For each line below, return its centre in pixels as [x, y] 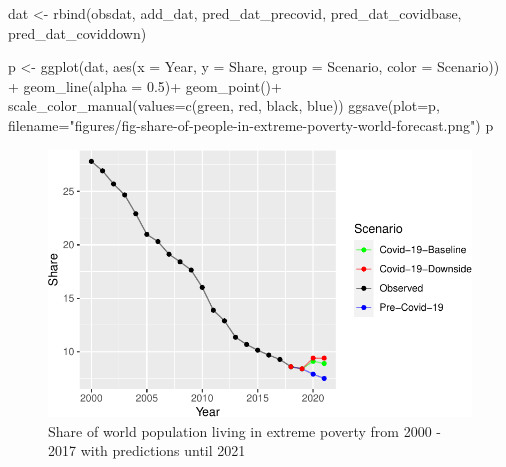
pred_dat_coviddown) [77, 32]
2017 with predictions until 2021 [147, 450]
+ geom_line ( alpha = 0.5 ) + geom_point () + [145, 85]
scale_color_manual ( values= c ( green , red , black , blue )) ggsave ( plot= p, [224, 105]
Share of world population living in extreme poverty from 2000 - [245, 430]
